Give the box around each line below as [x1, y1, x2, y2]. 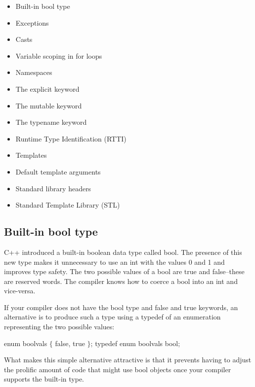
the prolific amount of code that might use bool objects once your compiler [4, 364, 231, 374]
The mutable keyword [15, 100, 82, 110]
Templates [15, 150, 47, 160]
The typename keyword [15, 117, 87, 127]
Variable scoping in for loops [15, 50, 102, 61]
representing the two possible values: [4, 321, 115, 332]
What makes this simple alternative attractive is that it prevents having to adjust [4, 354, 252, 365]
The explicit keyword [15, 83, 80, 94]
